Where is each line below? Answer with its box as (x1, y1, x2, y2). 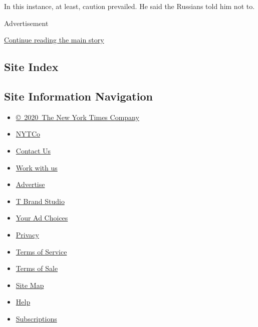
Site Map (16, 279, 44, 290)
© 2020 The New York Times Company (16, 111, 139, 122)
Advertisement (4, 17, 49, 28)
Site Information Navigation (4, 88, 153, 103)
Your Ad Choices (16, 212, 68, 223)
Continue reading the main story (4, 34, 104, 45)
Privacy (16, 229, 39, 239)
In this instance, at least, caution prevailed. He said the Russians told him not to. (4, 1, 255, 11)
